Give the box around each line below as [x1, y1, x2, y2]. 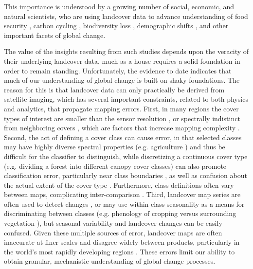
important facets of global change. [4, 30, 106, 40]
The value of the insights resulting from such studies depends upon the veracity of [4, 46, 249, 56]
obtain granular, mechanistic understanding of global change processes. [4, 256, 216, 266]
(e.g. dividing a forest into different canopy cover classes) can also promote [4, 161, 227, 171]
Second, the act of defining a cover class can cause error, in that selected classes [4, 132, 242, 142]
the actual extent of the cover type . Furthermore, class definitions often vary [4, 179, 234, 190]
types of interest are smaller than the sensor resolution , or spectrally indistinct [4, 113, 240, 123]
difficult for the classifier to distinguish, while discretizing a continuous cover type [4, 151, 248, 161]
